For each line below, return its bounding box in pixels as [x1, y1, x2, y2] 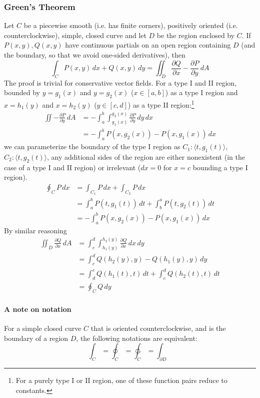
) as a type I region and [165, 87, 238, 98]
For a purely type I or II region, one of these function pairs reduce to [15, 374, 227, 385]
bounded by [4, 87, 40, 98]
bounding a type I [192, 162, 248, 172]
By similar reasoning [4, 225, 67, 235]
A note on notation [4, 303, 71, 314]
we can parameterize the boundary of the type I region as [4, 141, 180, 152]
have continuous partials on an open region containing [65, 40, 231, 50]
